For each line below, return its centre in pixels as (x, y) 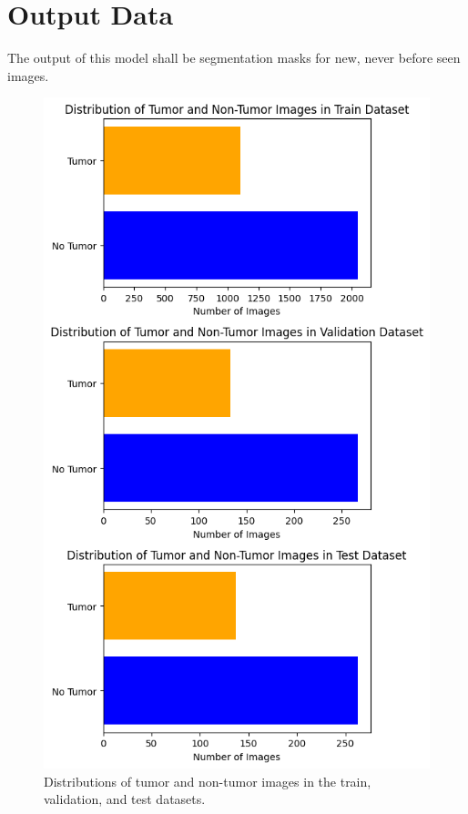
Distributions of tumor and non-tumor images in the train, (208, 781)
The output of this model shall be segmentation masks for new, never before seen (234, 58)
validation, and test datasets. (125, 799)
